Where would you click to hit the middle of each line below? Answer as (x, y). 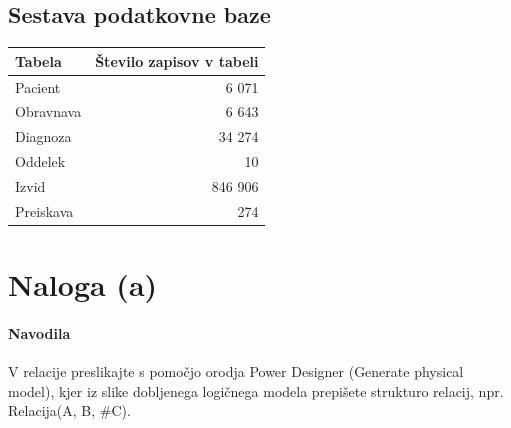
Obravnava (48, 111)
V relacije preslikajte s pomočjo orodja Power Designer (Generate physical (236, 371)
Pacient (38, 86)
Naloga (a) (83, 284)
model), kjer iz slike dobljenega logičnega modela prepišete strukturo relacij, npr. (256, 390)
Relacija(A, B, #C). (69, 410)
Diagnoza (43, 136)
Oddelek (40, 161)
